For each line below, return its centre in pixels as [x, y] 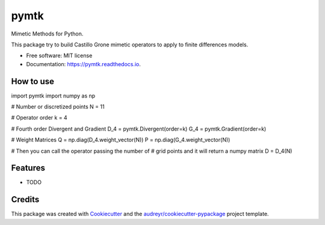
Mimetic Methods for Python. [47, 34]
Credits [25, 199]
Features [28, 168]
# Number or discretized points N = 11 [58, 107]
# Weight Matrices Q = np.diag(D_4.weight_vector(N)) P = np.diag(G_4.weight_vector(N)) [121, 140]
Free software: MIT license [59, 56]
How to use [32, 81]
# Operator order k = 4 [39, 118]
